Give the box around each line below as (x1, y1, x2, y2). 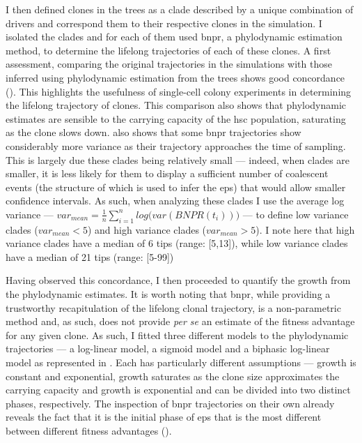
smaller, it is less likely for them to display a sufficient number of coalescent (6, 166, 329, 181)
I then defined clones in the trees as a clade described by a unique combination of (6, 2, 354, 16)
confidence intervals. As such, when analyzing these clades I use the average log (6, 193, 345, 208)
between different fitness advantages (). (6, 423, 172, 438)
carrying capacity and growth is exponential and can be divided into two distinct (6, 382, 351, 397)
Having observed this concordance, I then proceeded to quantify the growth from (6, 273, 351, 287)
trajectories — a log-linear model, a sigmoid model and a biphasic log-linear (6, 341, 330, 356)
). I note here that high (255, 222, 355, 236)
